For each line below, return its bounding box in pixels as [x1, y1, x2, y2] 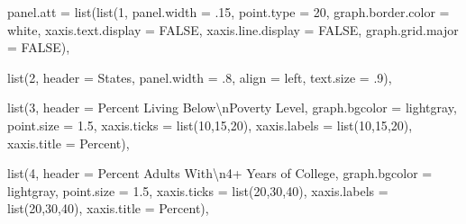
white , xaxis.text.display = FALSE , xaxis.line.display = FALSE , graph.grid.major [7, 20, 459, 39]
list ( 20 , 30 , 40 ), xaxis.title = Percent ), [7, 199, 209, 218]
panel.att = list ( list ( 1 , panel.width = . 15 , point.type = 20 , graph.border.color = [7, 3, 450, 21]
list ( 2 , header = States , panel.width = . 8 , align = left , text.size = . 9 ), [7, 67, 392, 86]
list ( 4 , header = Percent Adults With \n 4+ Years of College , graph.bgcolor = [7, 164, 433, 183]
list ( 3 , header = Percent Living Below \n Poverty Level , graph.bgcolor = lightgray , [7, 98, 457, 117]
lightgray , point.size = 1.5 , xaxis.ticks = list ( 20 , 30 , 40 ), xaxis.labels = [7, 181, 388, 200]
